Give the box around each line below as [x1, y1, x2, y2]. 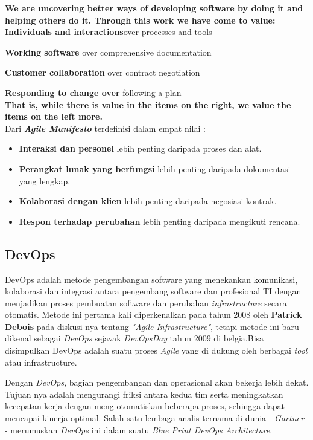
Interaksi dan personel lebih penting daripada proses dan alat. [19, 142, 262, 155]
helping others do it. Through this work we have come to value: [5, 13, 276, 26]
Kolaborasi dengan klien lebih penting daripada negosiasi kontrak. [19, 195, 277, 207]
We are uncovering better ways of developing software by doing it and [5, 2, 303, 14]
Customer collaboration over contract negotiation [5, 66, 200, 79]
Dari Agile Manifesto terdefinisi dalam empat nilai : [5, 121, 206, 134]
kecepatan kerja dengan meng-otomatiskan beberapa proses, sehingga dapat [5, 400, 285, 412]
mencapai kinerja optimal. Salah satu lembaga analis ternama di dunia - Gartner [5, 412, 304, 424]
